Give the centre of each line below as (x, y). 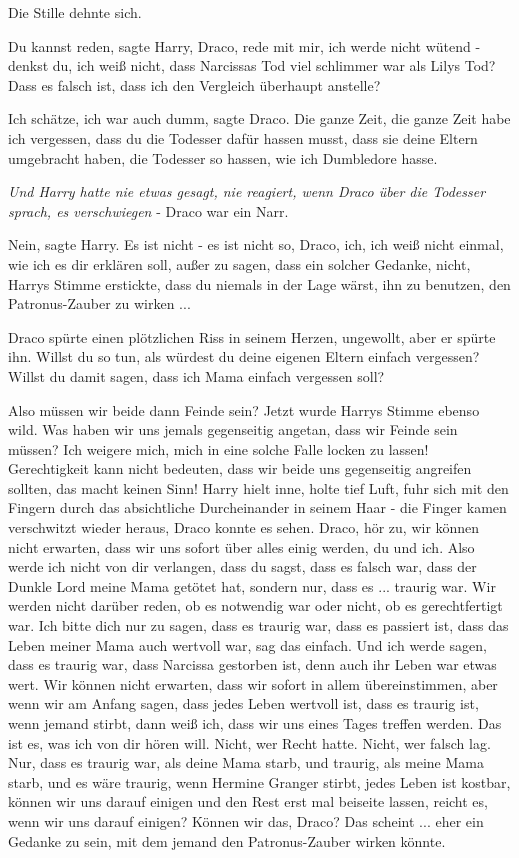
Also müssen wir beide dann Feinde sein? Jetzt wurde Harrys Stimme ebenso (244, 409)
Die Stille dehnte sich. (75, 12)
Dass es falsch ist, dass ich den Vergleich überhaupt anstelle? (194, 84)
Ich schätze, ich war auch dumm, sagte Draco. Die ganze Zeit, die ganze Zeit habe (259, 118)
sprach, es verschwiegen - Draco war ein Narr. (148, 210)
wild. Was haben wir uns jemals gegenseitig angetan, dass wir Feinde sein (233, 429)
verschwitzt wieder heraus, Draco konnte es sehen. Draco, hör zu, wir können (244, 527)
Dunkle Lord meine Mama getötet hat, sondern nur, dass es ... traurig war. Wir (252, 585)
